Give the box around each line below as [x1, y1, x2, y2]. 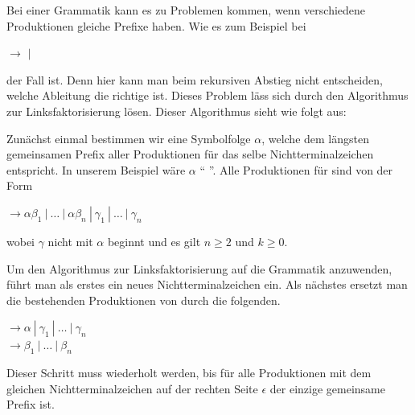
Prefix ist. [6, 396, 55, 413]
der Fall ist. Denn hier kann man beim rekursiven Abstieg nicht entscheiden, [6, 71, 383, 88]
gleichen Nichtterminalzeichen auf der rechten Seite [6, 380, 258, 397]
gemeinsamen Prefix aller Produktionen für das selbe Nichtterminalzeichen [6, 146, 374, 162]
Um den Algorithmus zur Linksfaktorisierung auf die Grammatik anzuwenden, [6, 260, 392, 277]
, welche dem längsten [261, 129, 369, 146]
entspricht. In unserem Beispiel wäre [6, 161, 186, 178]
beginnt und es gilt [107, 232, 201, 249]
